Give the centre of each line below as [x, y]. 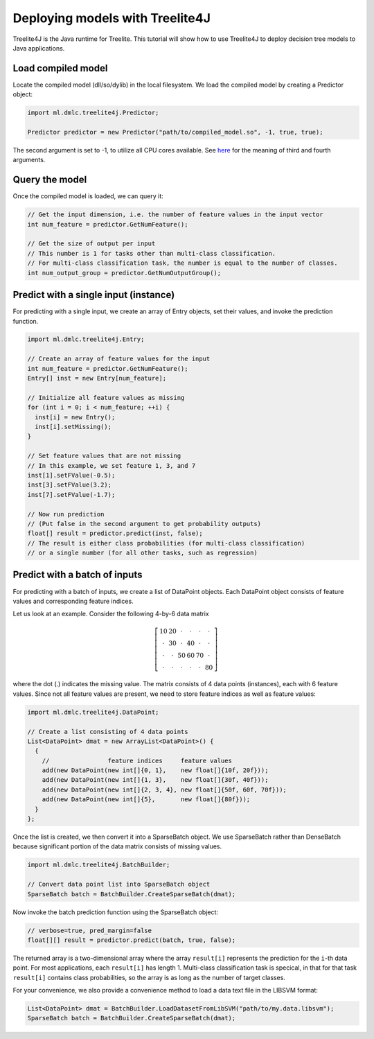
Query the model [50, 180]
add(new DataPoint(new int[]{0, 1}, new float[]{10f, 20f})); [155, 770]
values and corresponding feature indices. [73, 601]
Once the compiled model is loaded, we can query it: [88, 196]
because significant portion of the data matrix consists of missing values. [117, 846]
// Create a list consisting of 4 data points [108, 732]
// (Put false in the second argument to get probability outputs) [144, 524]
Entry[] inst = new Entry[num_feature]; [97, 378]
